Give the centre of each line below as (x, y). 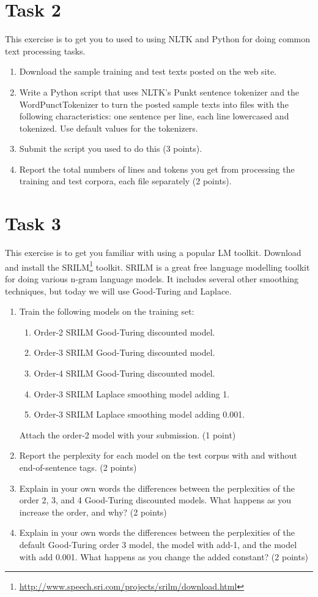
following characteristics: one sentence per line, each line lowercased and (154, 116)
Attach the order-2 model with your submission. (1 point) (128, 434)
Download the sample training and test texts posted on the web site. (148, 71)
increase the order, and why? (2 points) (93, 512)
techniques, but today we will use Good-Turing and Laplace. (118, 291)
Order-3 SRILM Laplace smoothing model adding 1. (132, 393)
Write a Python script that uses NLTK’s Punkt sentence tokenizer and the (159, 92)
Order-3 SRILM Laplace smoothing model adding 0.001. (139, 414)
